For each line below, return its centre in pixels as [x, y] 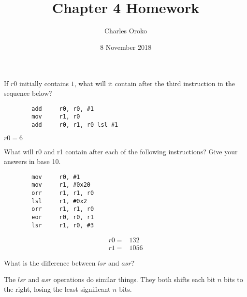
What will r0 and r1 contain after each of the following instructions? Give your [121, 152]
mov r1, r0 [56, 117]
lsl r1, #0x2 [59, 201]
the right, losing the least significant [57, 289]
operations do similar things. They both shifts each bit [134, 279]
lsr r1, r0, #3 [63, 225]
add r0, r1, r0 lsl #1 [75, 125]
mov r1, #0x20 [61, 185]
